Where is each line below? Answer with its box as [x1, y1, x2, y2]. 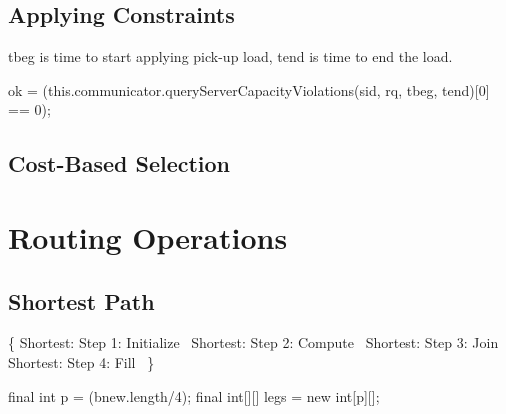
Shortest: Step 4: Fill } [8, 351, 155, 372]
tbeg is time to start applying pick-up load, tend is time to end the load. [8, 46, 453, 67]
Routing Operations [8, 216, 288, 257]
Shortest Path [8, 285, 155, 316]
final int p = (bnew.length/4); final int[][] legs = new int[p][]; [8, 385, 380, 406]
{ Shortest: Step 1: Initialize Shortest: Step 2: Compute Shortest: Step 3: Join [8, 332, 499, 353]
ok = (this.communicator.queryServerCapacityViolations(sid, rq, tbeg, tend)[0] [8, 79, 490, 100]
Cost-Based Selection [8, 148, 231, 179]
